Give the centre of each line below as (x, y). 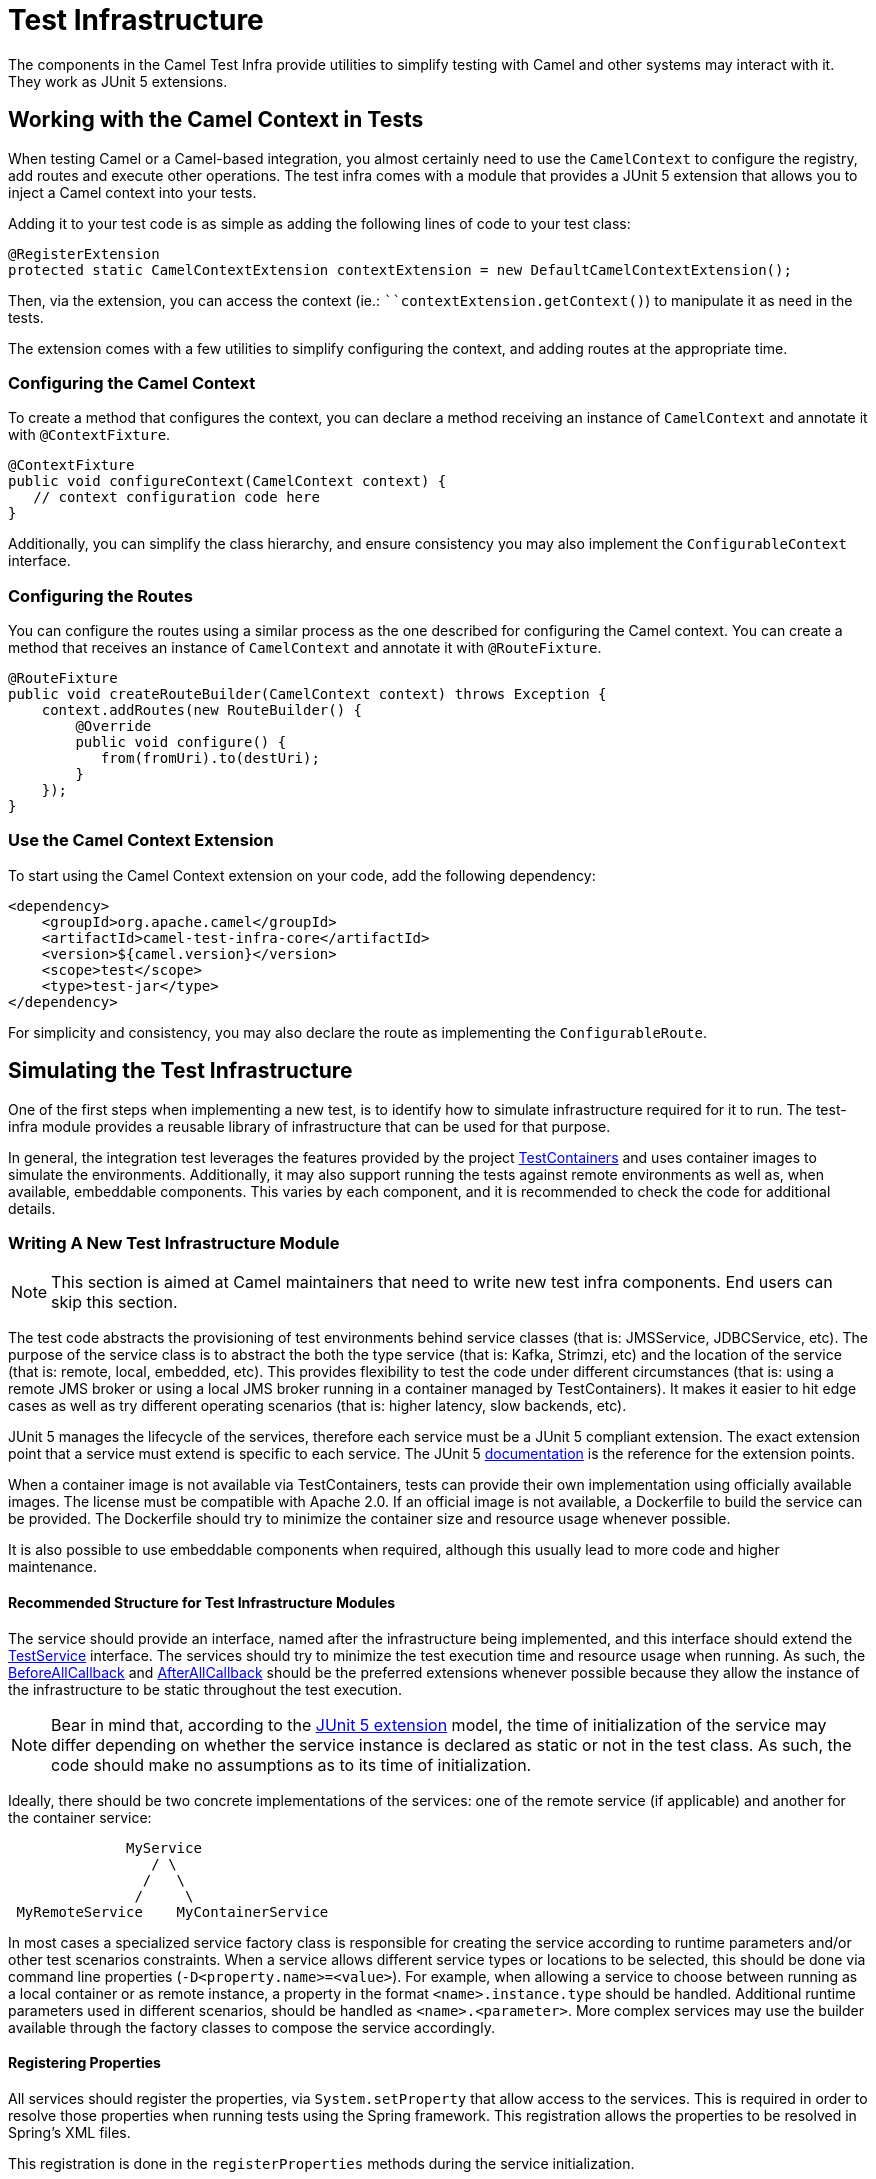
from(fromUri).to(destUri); (210, 758)
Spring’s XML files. (69, 2132)
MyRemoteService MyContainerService (172, 1911)
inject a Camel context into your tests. (132, 192)
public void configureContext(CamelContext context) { (227, 481)
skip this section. (114, 1302)
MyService (164, 1847)
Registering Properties (84, 2063)
